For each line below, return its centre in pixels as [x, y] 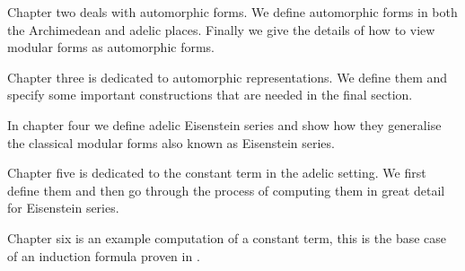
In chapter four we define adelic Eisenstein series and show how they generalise [224, 124]
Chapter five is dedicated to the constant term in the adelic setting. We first [217, 173]
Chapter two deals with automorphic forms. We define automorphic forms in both [232, 12]
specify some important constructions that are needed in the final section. [210, 95]
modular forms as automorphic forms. [111, 47]
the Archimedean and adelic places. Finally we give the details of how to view [221, 29]
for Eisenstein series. [63, 208]
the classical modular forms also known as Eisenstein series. [171, 142]
